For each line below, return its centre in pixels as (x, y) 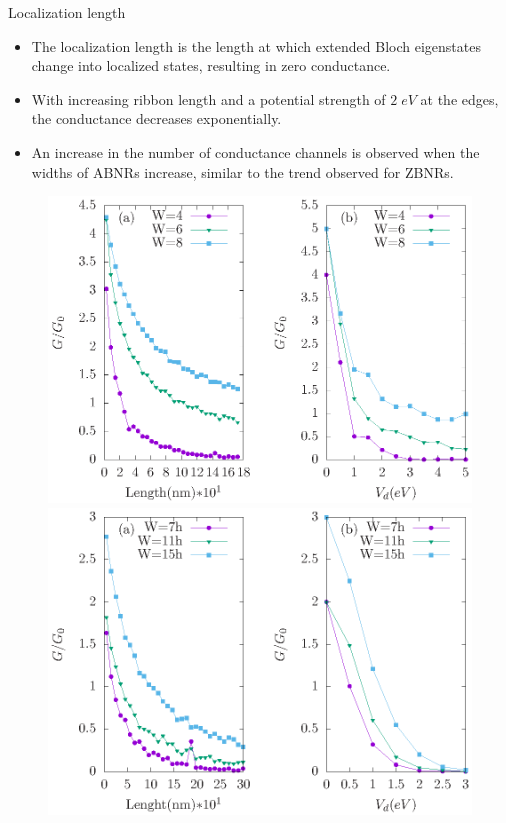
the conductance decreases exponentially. (156, 118)
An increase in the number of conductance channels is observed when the (255, 151)
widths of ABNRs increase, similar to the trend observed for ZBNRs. (242, 171)
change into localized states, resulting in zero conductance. (211, 65)
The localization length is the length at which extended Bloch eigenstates (256, 45)
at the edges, (459, 98)
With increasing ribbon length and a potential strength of (208, 98)
